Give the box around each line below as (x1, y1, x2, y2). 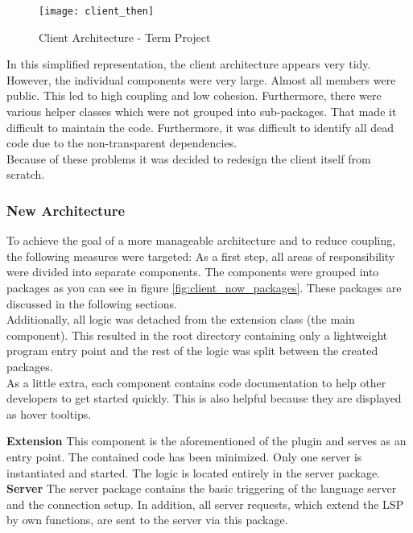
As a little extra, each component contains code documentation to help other (6, 374, 386, 390)
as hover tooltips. (6, 405, 92, 422)
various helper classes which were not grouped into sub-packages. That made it (6, 103, 397, 120)
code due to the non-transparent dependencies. (6, 134, 237, 151)
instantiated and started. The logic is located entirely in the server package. (6, 464, 381, 481)
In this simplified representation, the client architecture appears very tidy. (6, 56, 371, 72)
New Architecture (6, 200, 126, 220)
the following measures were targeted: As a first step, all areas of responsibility (6, 247, 395, 264)
